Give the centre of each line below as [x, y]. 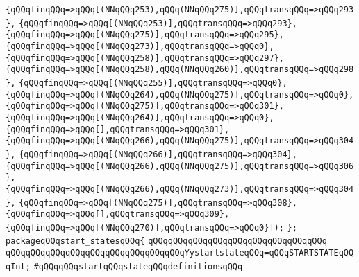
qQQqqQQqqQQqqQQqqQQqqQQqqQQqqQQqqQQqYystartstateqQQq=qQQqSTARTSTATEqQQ [180, 253]
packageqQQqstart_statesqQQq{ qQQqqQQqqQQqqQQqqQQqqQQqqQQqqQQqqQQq [166, 241]
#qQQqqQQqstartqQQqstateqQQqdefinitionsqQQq [138, 266]
